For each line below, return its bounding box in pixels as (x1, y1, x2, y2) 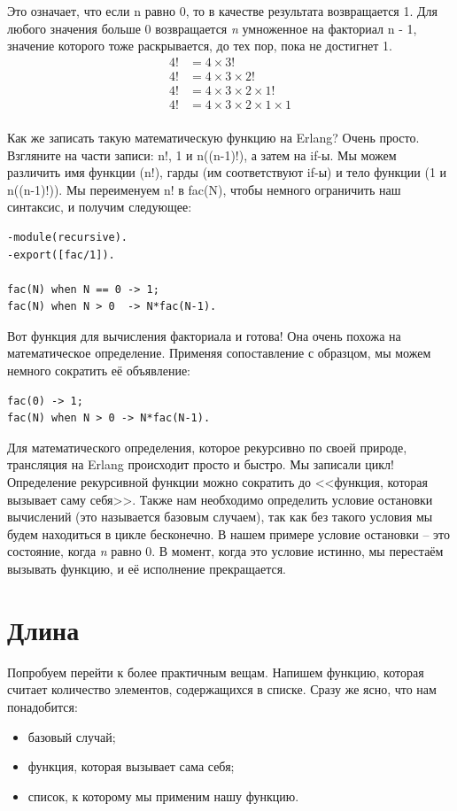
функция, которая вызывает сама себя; (27, 757, 235, 776)
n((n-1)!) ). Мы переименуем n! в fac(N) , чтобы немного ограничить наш (7, 180, 401, 198)
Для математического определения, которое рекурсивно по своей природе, (7, 437, 407, 456)
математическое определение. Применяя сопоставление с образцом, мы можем (7, 344, 431, 362)
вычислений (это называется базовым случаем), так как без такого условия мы (7, 507, 433, 526)
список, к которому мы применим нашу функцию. (27, 786, 299, 805)
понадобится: (7, 697, 78, 715)
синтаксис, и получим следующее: (7, 197, 192, 216)
